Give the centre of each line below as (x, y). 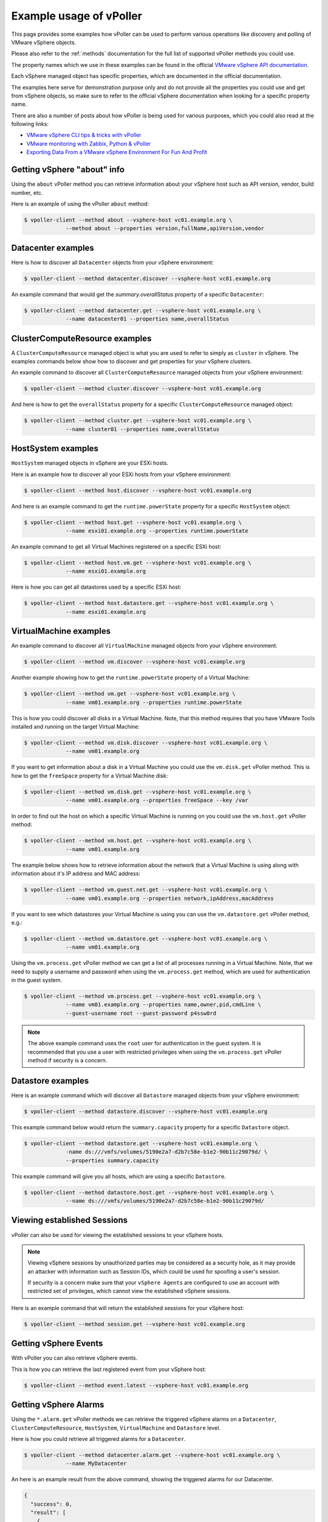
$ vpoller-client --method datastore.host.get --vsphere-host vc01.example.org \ (149, 1192)
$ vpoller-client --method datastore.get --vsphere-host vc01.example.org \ (141, 1143)
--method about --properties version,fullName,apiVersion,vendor (165, 229)
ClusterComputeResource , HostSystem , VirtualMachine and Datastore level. (116, 1428)
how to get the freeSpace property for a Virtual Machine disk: (90, 776)
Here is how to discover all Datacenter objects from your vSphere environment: (112, 262)
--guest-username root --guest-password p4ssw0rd (141, 1013)
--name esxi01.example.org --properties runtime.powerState (157, 531)
